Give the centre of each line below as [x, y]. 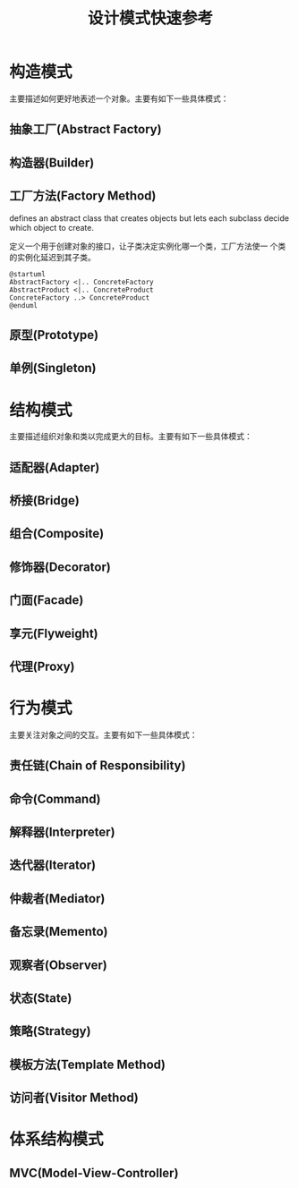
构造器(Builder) [52, 162]
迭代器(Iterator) [53, 866]
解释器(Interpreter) [62, 832]
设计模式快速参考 [150, 18]
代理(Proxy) [42, 666]
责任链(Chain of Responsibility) [98, 766]
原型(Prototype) [54, 335]
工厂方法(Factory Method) [83, 196]
